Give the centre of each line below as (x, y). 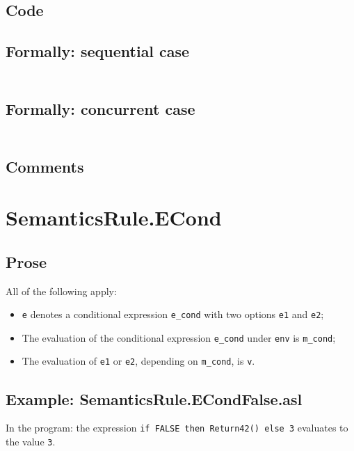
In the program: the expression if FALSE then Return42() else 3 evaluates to (177, 428)
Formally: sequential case (98, 51)
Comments (45, 166)
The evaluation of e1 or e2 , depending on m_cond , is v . (138, 361)
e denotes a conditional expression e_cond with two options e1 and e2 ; (173, 314)
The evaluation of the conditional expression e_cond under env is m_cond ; (179, 337)
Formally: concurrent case (100, 108)
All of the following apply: (61, 291)
